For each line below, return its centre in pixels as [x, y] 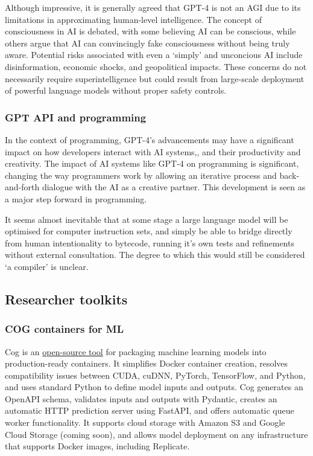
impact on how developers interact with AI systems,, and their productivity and [153, 151]
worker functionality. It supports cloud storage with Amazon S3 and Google [145, 422]
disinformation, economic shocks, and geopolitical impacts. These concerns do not [156, 66]
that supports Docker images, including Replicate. [97, 446]
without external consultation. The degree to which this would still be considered [155, 255]
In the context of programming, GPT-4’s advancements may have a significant [150, 139]
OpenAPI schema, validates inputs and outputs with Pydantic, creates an [141, 398]
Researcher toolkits [66, 299]
